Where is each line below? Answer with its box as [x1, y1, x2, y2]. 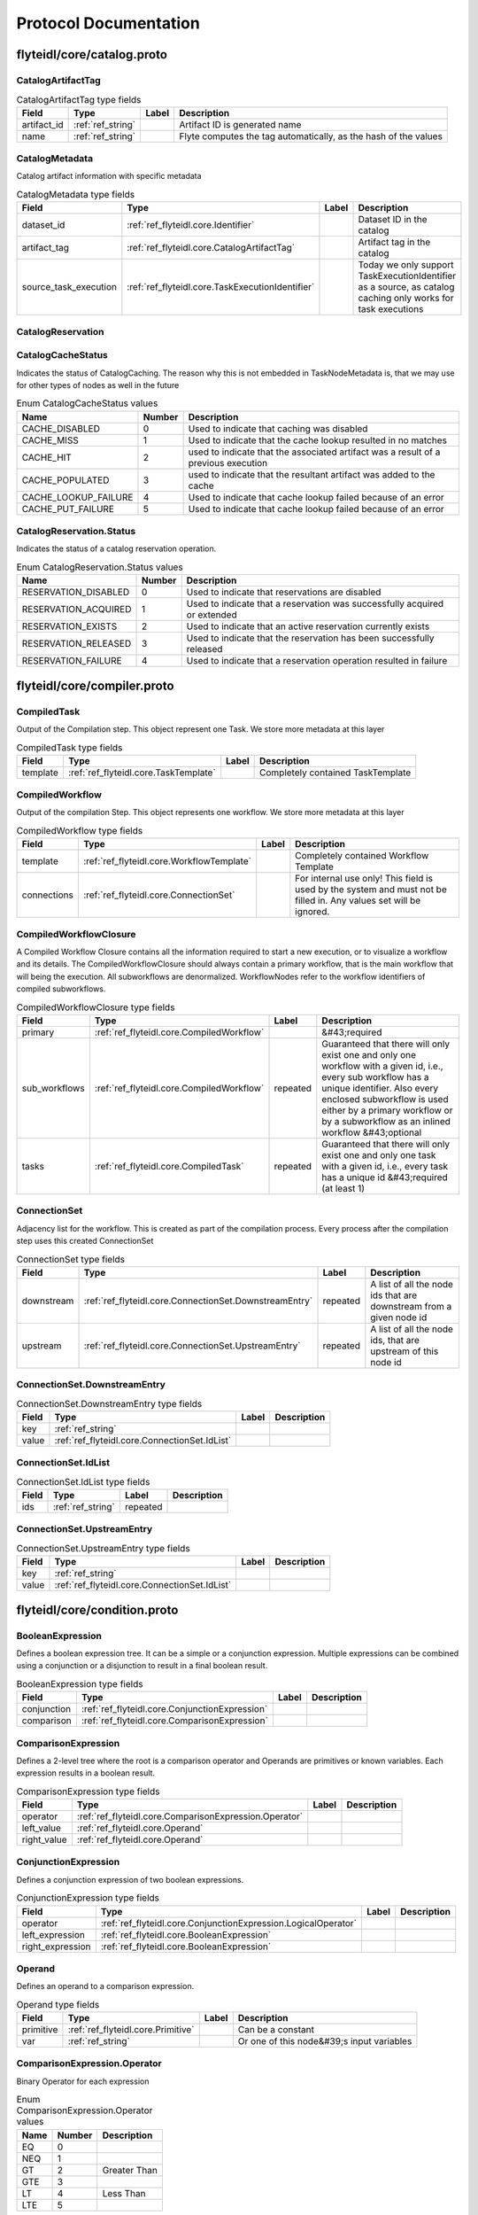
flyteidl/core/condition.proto [16, 1602, 179, 1617]
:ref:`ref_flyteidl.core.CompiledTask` [94, 1160, 244, 1172]
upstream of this [370, 1345, 439, 1357]
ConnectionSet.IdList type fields [16, 1475, 150, 1488]
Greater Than [102, 2164, 158, 2176]
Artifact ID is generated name [178, 118, 302, 130]
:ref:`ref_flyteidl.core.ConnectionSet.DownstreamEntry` [83, 1294, 313, 1307]
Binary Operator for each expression [16, 2076, 150, 2087]
